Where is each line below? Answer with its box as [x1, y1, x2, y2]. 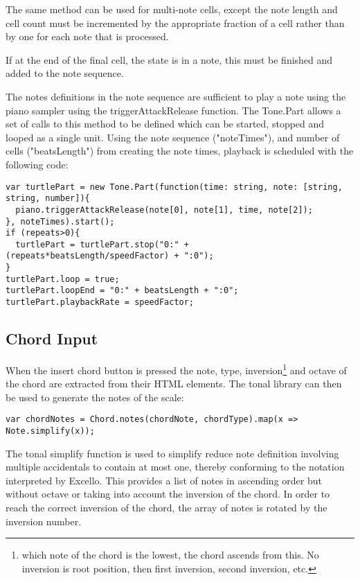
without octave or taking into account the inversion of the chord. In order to [6, 486, 330, 501]
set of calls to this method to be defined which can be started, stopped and [6, 116, 325, 131]
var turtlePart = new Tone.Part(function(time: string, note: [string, [6, 182, 343, 192]
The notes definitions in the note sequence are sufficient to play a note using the [6, 89, 346, 103]
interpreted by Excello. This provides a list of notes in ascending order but [6, 473, 322, 487]
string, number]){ [6, 193, 90, 204]
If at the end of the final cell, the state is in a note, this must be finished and [6, 52, 333, 67]
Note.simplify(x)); [6, 426, 95, 437]
